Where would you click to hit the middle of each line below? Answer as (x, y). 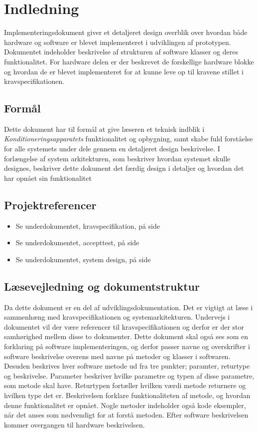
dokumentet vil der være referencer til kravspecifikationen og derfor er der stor (124, 326)
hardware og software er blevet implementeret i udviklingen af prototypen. (118, 42)
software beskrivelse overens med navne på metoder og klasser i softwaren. (117, 356)
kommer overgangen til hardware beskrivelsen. (74, 424)
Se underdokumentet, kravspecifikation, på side (88, 225)
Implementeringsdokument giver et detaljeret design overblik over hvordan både (126, 32)
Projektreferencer (50, 205)
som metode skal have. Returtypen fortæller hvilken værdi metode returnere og (125, 385)
